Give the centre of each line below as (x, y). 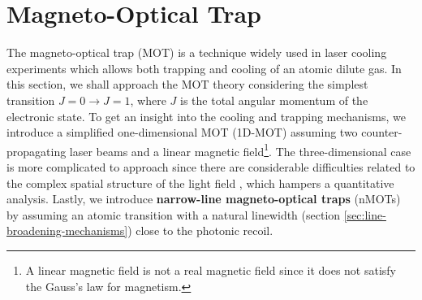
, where (148, 100)
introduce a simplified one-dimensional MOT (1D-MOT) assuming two (182, 132)
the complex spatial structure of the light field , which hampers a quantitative (200, 183)
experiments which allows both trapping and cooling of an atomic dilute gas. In (204, 68)
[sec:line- (365, 214)
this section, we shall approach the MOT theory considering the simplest (187, 84)
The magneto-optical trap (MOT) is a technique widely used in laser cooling (197, 52)
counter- (382, 132)
